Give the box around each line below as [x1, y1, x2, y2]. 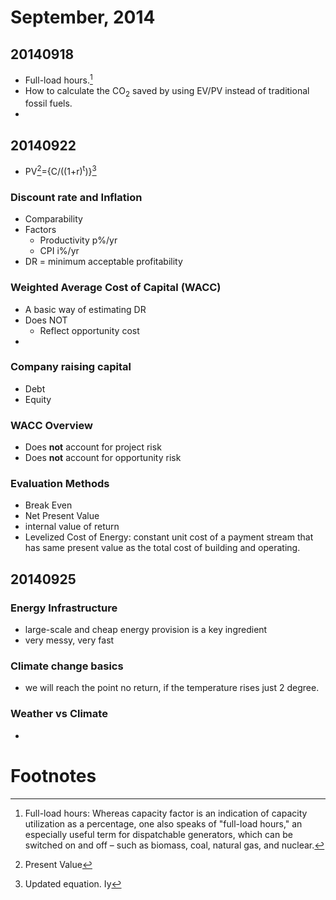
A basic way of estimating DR [24, 303, 147, 315]
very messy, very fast [24, 634, 115, 646]
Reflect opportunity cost [39, 324, 140, 336]
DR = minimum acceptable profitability [24, 256, 183, 268]
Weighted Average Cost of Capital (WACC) [10, 281, 222, 295]
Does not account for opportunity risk [24, 452, 182, 464]
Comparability [24, 213, 83, 225]
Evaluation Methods [10, 477, 110, 491]
